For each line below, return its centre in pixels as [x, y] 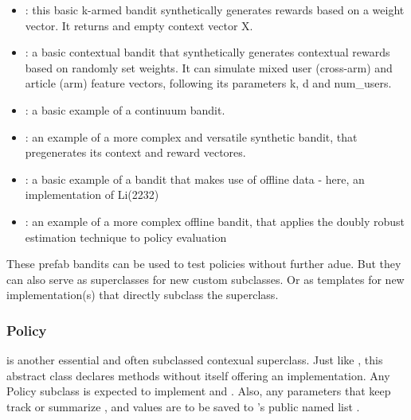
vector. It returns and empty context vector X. [139, 25]
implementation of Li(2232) [92, 194]
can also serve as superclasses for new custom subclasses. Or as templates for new [205, 279]
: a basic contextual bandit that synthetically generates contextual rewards [207, 52]
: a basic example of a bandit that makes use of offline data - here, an [195, 179]
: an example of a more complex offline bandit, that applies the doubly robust [215, 221]
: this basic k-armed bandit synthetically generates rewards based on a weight [215, 10]
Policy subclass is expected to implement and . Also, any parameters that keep [199, 391]
